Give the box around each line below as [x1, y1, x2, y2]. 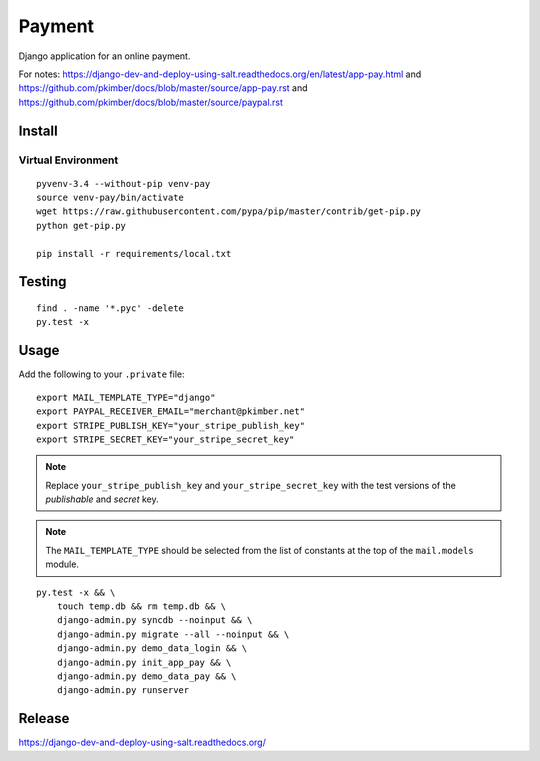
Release [18, 710, 70, 727]
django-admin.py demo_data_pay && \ [56, 670, 237, 682]
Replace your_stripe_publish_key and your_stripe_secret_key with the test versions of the [45, 479, 457, 491]
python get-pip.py [36, 220, 127, 231]
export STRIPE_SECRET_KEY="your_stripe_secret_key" [36, 433, 295, 445]
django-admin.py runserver [56, 685, 190, 696]
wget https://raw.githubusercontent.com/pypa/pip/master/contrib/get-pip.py [36, 206, 422, 217]
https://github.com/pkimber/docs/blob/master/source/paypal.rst [18, 96, 284, 108]
